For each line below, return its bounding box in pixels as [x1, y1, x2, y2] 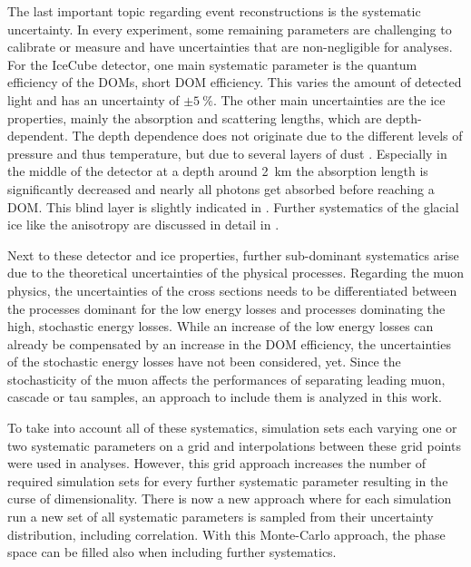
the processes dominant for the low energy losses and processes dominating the [7, 298, 446, 318]
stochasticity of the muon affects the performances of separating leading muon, [7, 369, 446, 388]
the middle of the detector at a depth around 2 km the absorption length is [7, 161, 428, 181]
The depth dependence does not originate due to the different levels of [72, 126, 463, 145]
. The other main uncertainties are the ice [212, 90, 446, 109]
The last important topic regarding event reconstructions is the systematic [7, 2, 421, 20]
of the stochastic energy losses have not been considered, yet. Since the [7, 352, 401, 371]
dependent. [7, 126, 68, 145]
